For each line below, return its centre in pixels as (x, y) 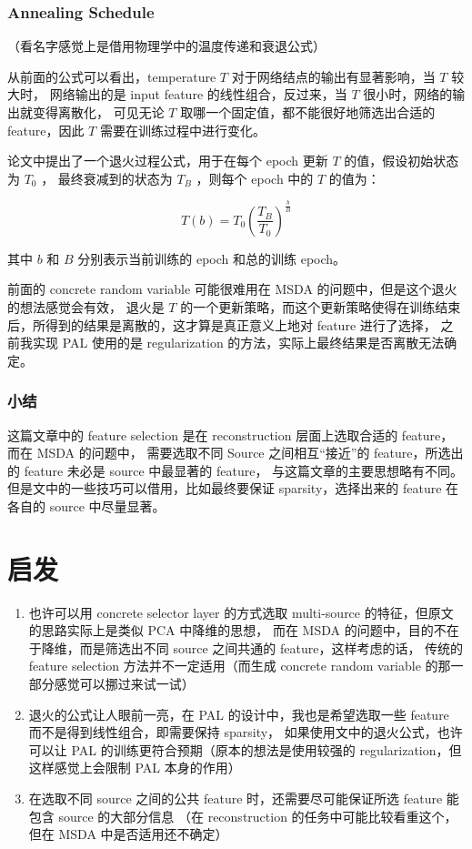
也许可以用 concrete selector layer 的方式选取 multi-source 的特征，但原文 (241, 612)
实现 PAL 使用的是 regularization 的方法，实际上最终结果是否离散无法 (238, 343)
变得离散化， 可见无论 (98, 112)
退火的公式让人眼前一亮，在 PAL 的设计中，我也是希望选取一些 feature (239, 714)
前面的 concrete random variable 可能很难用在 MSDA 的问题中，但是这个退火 (232, 289)
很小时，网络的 (408, 94)
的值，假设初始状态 (402, 161)
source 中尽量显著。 (107, 505)
